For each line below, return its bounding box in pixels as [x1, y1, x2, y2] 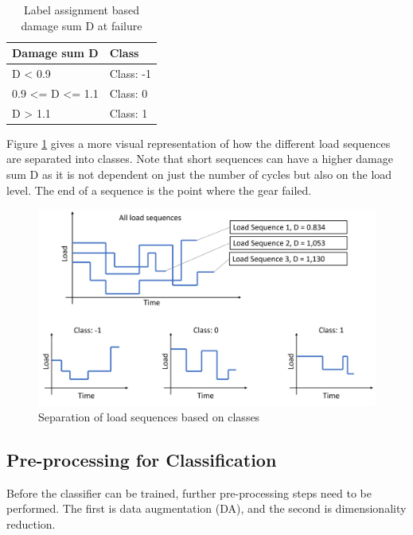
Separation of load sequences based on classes [38, 408, 260, 425]
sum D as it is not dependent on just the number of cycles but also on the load [6, 166, 392, 182]
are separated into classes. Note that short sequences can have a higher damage [6, 150, 393, 167]
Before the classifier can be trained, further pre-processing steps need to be [6, 484, 372, 501]
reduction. [6, 515, 56, 532]
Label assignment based [23, 2, 140, 17]
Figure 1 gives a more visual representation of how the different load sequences [6, 134, 391, 151]
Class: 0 [109, 84, 148, 101]
